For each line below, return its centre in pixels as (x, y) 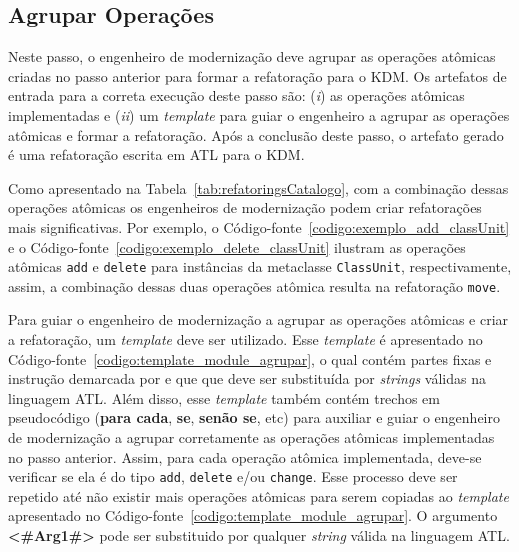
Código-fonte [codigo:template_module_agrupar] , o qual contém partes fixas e (250, 358)
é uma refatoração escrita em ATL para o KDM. (156, 154)
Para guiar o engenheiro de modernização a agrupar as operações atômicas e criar (258, 319)
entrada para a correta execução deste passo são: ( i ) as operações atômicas (236, 95)
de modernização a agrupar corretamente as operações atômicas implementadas (251, 437)
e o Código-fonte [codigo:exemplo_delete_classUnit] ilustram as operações (237, 246)
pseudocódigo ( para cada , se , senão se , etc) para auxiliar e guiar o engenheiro (254, 417)
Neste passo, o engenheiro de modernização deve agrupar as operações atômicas (252, 56)
